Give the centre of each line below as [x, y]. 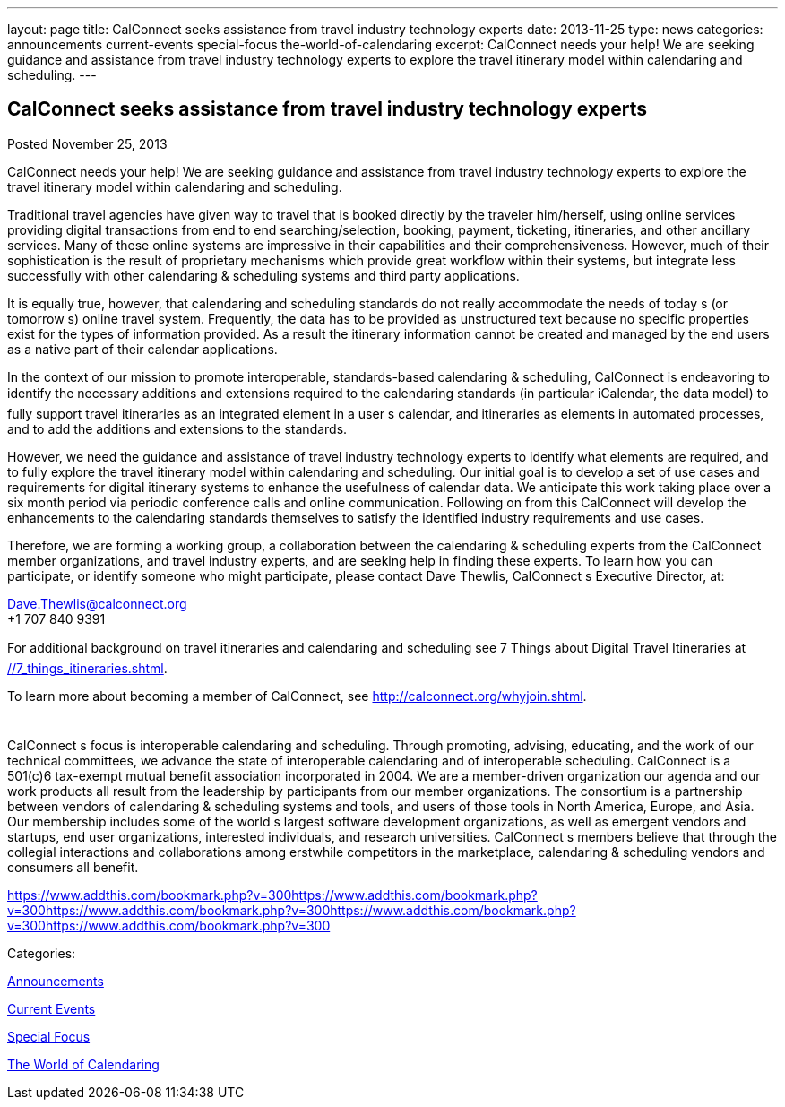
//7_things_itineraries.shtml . [87, 668]
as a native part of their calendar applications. [142, 349]
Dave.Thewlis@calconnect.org [97, 603]
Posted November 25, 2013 [87, 143]
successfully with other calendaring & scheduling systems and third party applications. [263, 275]
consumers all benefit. [73, 867]
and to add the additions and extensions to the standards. [177, 428]
